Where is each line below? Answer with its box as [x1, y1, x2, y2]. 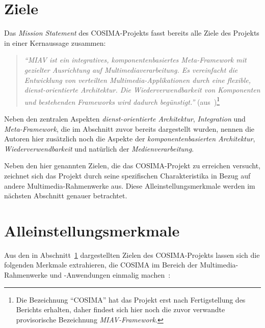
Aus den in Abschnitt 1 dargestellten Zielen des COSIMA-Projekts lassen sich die [4, 249, 260, 260]
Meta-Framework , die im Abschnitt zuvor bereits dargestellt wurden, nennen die [4, 123, 255, 134]
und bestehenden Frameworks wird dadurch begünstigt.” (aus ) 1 [24, 95, 220, 107]
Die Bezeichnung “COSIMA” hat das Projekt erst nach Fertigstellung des [16, 294, 246, 305]
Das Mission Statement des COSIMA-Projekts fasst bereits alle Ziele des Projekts [4, 27, 259, 38]
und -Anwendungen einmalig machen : [49, 270, 171, 280]
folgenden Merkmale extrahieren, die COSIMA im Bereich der [4, 259, 198, 270]
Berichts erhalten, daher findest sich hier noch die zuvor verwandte [16, 304, 225, 315]
